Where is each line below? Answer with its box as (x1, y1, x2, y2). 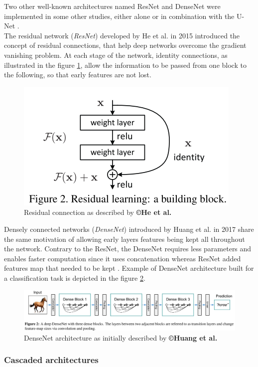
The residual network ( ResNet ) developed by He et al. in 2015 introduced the (4, 30, 240, 40)
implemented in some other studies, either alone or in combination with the (4, 10, 235, 21)
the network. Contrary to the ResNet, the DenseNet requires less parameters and (4, 243, 252, 254)
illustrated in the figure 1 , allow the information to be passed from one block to (4, 59, 247, 70)
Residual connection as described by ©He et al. (24, 207, 172, 217)
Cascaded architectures (4, 354, 99, 366)
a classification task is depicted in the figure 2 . (4, 272, 145, 283)
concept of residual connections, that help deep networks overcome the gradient (4, 40, 247, 50)
